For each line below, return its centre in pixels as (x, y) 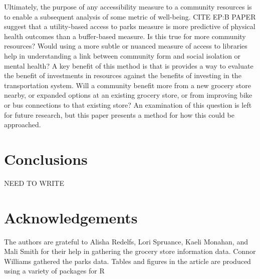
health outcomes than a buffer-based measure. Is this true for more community (125, 36)
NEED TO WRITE (34, 183)
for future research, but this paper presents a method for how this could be (119, 114)
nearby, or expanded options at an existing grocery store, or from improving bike (128, 95)
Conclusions (46, 159)
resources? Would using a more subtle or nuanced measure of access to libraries (126, 46)
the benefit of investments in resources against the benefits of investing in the (123, 75)
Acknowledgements (71, 217)
